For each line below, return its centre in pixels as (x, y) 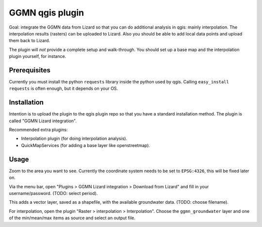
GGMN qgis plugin (47, 13)
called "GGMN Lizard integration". (43, 121)
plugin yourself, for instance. (38, 56)
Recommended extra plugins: (38, 130)
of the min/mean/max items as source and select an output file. (72, 218)
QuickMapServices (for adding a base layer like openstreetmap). (86, 145)
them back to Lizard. (30, 41)
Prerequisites (30, 70)
